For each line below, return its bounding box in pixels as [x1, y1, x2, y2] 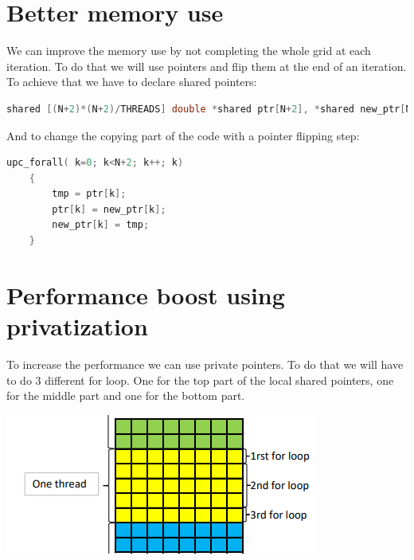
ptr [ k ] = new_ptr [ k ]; [52, 203, 166, 215]
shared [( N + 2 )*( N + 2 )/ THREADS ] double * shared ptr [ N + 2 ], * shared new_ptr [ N [6, 103, 412, 115]
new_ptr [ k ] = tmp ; [52, 219, 150, 231]
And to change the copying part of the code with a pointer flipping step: [6, 127, 360, 143]
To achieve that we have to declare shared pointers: [6, 73, 257, 90]
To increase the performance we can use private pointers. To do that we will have [6, 355, 404, 372]
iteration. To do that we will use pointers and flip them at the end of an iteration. [6, 57, 407, 74]
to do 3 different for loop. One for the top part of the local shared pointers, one [6, 371, 394, 388]
